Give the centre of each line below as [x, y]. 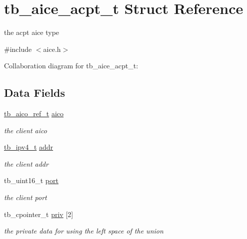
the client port [25, 197]
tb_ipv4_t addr [29, 147]
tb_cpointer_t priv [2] [39, 214]
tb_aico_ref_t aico [34, 114]
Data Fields [35, 93]
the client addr [26, 163]
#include [18, 49]
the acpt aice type [32, 32]
